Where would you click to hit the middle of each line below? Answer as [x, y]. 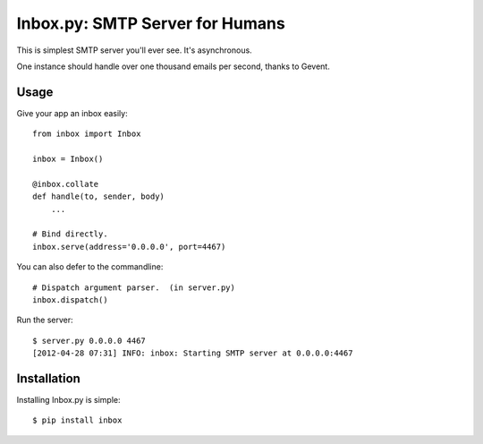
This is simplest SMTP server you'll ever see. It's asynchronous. [134, 50]
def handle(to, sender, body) [99, 196]
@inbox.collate [66, 184]
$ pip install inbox [77, 420]
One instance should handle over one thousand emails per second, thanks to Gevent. [173, 66]
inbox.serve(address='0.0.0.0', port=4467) [129, 247]
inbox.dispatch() [70, 299]
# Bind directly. [70, 234]
